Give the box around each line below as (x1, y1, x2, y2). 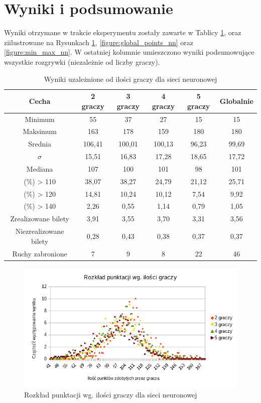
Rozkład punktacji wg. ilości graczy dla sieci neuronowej (24, 389, 197, 399)
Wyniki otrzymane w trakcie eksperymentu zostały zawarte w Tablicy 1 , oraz (4, 27, 241, 38)
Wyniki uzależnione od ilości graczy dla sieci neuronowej (44, 73, 217, 84)
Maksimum (23, 126, 57, 137)
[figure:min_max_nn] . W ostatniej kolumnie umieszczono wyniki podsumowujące (4, 47, 254, 57)
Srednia (28, 139, 52, 149)
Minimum (25, 113, 55, 124)
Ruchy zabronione (12, 248, 67, 258)
